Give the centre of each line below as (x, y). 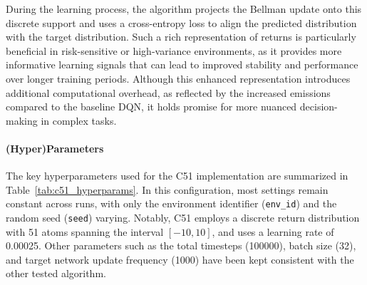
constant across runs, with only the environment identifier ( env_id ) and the (171, 203)
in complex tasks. (79, 120)
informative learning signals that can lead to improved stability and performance (182, 64)
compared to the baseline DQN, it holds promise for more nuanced (151, 107)
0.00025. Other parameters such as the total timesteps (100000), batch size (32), (181, 245)
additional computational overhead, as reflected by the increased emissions (168, 92)
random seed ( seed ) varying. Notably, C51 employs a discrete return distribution (183, 217)
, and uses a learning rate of (273, 231)
